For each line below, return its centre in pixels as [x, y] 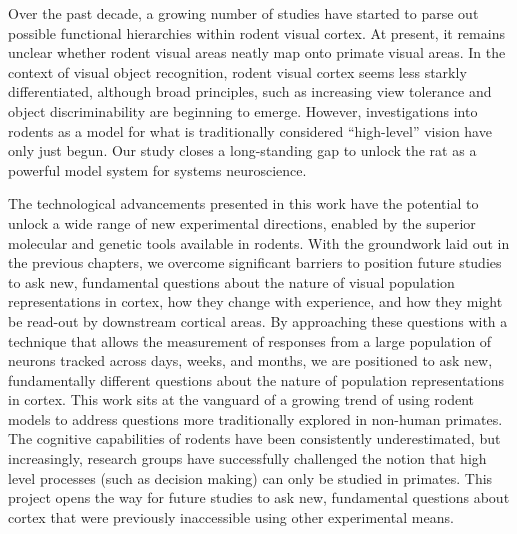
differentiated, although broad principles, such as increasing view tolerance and [250, 91]
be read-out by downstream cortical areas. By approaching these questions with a [258, 320]
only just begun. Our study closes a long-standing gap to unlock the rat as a [242, 150]
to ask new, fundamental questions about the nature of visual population [231, 281]
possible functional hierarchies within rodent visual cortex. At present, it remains [256, 32]
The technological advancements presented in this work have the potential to [243, 203]
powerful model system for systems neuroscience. [157, 169]
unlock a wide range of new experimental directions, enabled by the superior [242, 222]
